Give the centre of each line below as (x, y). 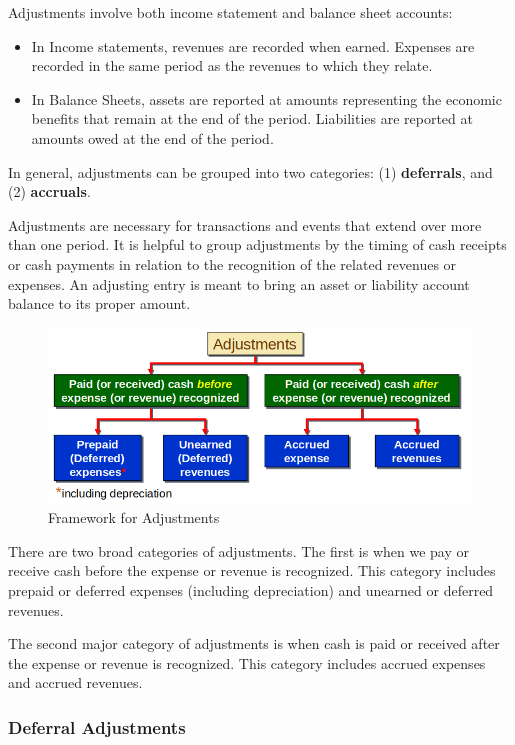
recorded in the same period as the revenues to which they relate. (232, 65)
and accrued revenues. (75, 682)
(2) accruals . (49, 191)
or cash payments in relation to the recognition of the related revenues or (232, 263)
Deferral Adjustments (97, 726)
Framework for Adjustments (134, 517)
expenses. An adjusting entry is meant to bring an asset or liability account (239, 283)
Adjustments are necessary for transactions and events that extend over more (245, 224)
